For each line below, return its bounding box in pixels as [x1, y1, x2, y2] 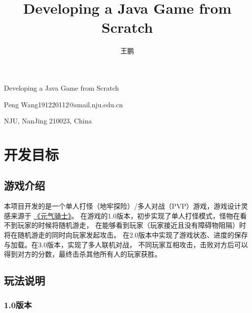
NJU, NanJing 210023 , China [4, 116, 92, 126]
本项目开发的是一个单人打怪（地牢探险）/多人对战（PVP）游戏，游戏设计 [4, 201, 241, 211]
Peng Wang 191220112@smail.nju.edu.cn [4, 99, 123, 109]
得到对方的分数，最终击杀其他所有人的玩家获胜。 [4, 249, 161, 259]
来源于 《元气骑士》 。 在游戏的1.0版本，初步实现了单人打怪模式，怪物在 [10, 210, 240, 220]
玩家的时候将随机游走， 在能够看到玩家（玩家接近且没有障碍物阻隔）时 [17, 220, 246, 230]
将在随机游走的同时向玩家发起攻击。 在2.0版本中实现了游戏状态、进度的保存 [4, 230, 248, 240]
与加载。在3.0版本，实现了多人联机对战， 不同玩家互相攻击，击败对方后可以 [4, 239, 248, 249]
